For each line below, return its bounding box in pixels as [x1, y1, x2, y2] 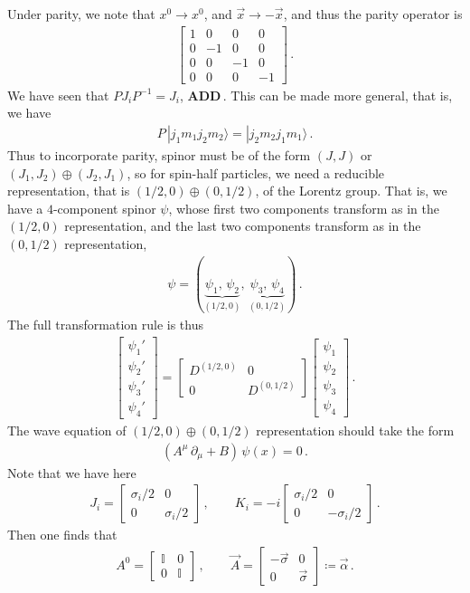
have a [7, 198, 43, 217]
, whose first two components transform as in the [168, 198, 439, 217]
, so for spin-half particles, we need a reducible [127, 163, 385, 182]
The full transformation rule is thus [7, 315, 203, 334]
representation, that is [7, 181, 130, 200]
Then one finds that [7, 525, 117, 544]
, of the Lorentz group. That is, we [255, 181, 447, 200]
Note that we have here [7, 463, 136, 482]
